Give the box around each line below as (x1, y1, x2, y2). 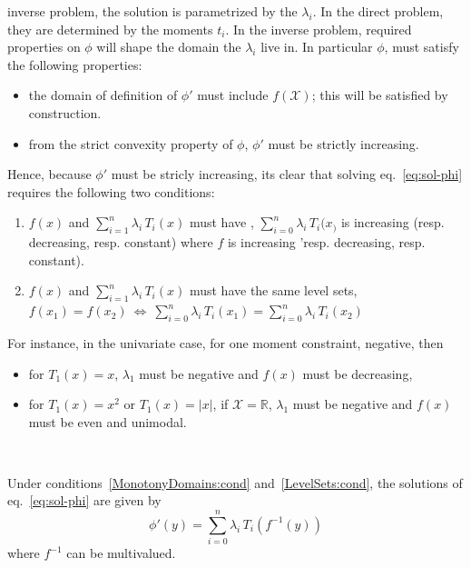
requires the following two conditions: (7, 182, 215, 201)
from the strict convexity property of (28, 134, 233, 153)
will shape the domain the (96, 37, 241, 56)
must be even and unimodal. (28, 412, 187, 431)
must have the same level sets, (189, 281, 358, 300)
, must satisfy (384, 37, 459, 56)
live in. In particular (260, 37, 373, 56)
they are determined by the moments (7, 19, 213, 38)
